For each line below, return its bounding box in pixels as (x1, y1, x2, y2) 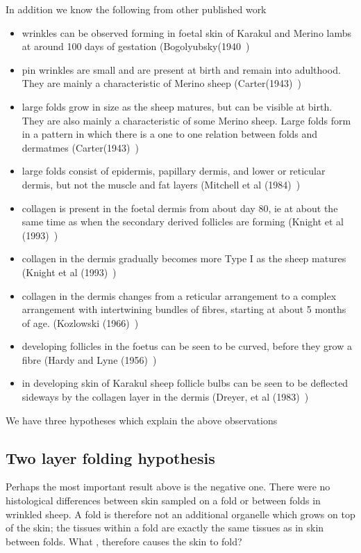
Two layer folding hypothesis (6, 447, 215, 468)
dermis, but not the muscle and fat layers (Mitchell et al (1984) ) (22, 177, 301, 191)
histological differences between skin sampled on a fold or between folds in (6, 493, 321, 508)
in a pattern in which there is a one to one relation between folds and (22, 127, 318, 141)
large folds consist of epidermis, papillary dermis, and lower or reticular (22, 163, 326, 178)
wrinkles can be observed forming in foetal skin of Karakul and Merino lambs (22, 25, 352, 40)
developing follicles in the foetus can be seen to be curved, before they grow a (22, 339, 352, 353)
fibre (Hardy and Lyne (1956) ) (22, 352, 157, 367)
